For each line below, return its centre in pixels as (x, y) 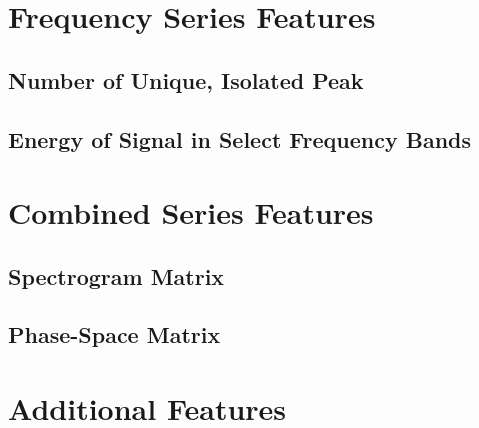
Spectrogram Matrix (116, 275)
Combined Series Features (191, 212)
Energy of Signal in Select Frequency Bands (240, 138)
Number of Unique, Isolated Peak (186, 79)
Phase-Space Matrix (114, 334)
